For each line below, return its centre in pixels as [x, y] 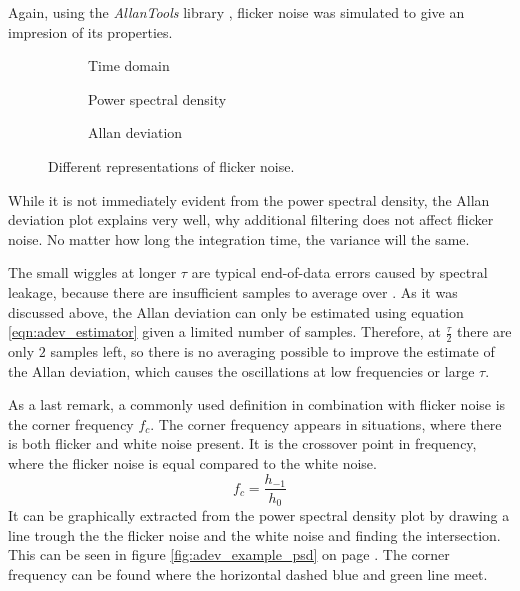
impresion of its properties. [90, 31]
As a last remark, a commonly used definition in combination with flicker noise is [257, 404]
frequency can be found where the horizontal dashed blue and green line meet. [248, 573]
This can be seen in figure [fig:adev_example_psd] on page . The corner [229, 554]
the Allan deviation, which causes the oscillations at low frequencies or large [241, 370]
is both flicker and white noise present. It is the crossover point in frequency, [242, 443]
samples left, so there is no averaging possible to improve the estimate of [272, 350]
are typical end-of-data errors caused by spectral [339, 272]
